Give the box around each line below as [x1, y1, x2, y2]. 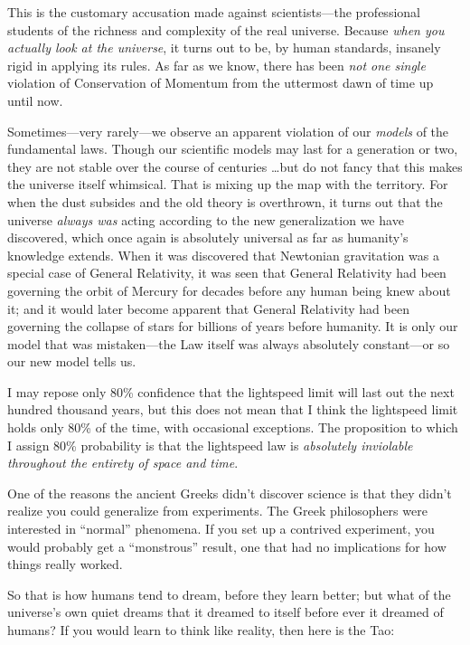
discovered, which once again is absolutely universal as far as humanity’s [7, 228, 409, 247]
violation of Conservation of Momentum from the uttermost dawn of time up [7, 73, 434, 92]
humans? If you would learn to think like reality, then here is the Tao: [7, 621, 395, 639]
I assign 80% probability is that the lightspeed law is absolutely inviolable [7, 435, 413, 454]
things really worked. [7, 555, 123, 574]
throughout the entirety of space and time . [7, 453, 239, 472]
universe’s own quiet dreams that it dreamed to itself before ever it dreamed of [7, 602, 444, 621]
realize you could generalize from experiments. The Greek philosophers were [7, 501, 428, 520]
